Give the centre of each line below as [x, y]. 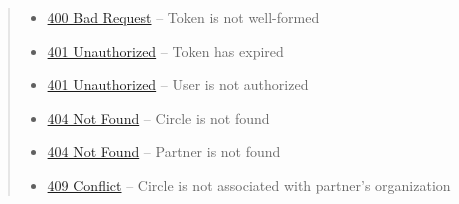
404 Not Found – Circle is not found [158, 117]
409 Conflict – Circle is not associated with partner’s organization [249, 184]
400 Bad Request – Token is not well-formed [183, 17]
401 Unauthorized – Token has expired [165, 50]
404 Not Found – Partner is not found [164, 151]
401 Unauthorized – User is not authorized [178, 84]
